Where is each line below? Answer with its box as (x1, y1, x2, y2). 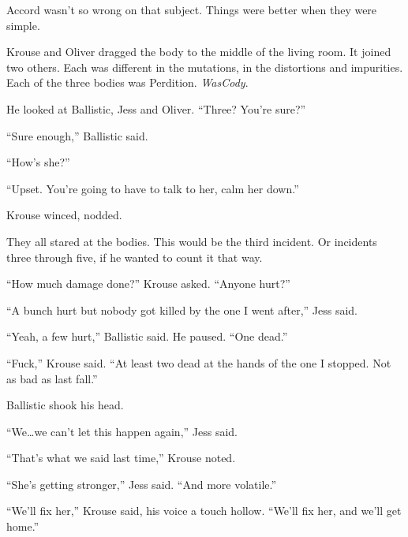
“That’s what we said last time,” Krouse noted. (6, 449, 236, 466)
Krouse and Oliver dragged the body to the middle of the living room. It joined (6, 43, 391, 60)
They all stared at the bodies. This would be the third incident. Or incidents (6, 233, 377, 249)
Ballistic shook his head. (6, 397, 124, 413)
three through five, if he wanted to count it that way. (6, 248, 263, 265)
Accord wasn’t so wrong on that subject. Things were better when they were (6, 2, 377, 17)
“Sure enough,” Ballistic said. (6, 127, 148, 144)
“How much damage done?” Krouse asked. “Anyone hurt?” (6, 275, 290, 292)
